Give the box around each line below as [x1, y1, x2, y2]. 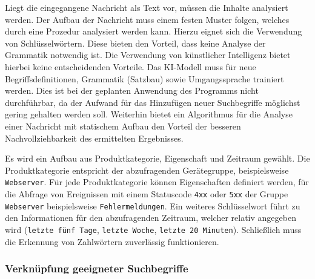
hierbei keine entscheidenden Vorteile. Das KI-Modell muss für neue [5, 60, 256, 73]
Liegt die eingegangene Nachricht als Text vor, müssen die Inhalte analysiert [5, 1, 288, 13]
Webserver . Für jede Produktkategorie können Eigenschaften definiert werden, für [5, 176, 309, 188]
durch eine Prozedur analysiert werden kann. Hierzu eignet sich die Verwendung [5, 25, 302, 38]
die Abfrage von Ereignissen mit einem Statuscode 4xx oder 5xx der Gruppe [5, 187, 288, 200]
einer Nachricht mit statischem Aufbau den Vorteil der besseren [5, 119, 241, 132]
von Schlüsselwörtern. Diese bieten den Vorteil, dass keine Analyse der [5, 36, 266, 49]
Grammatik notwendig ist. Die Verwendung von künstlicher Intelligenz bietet [5, 48, 291, 61]
